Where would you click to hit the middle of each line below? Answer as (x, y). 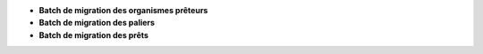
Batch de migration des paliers (97, 23)
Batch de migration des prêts (94, 35)
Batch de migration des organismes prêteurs (123, 10)
